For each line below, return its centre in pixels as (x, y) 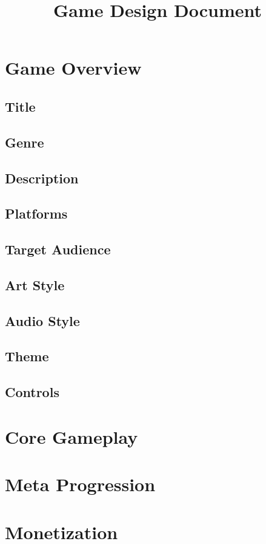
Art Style (35, 284)
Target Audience (58, 249)
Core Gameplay (71, 436)
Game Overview (73, 68)
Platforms (36, 213)
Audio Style (42, 320)
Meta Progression (80, 484)
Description (42, 178)
